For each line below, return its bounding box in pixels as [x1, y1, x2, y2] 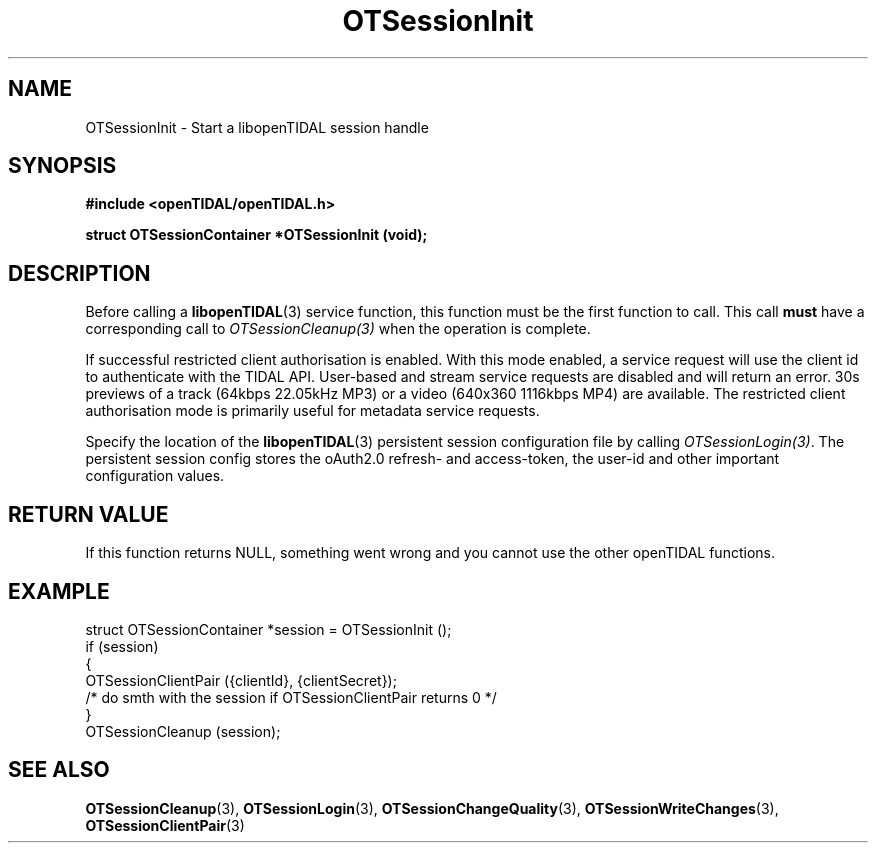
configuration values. [85, 467, 225, 485]
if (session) [85, 637, 159, 655]
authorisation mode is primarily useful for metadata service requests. [85, 402, 540, 420]
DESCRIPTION [8, 260, 151, 286]
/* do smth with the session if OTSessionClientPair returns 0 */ [85, 688, 497, 706]
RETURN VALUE [8, 501, 169, 527]
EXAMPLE [8, 578, 110, 604]
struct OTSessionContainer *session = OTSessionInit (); [85, 620, 452, 638]
